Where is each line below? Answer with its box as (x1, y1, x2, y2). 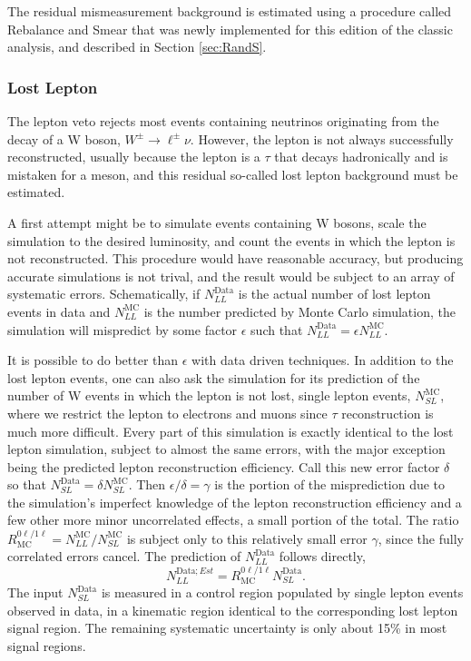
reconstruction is (341, 403, 434, 422)
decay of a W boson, (7, 129, 121, 148)
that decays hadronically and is (274, 147, 448, 166)
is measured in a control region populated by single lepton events (101, 583, 464, 602)
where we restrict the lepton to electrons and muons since (7, 403, 328, 422)
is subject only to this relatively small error (126, 528, 368, 548)
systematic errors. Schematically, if (7, 284, 201, 303)
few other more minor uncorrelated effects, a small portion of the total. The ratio (7, 510, 459, 529)
